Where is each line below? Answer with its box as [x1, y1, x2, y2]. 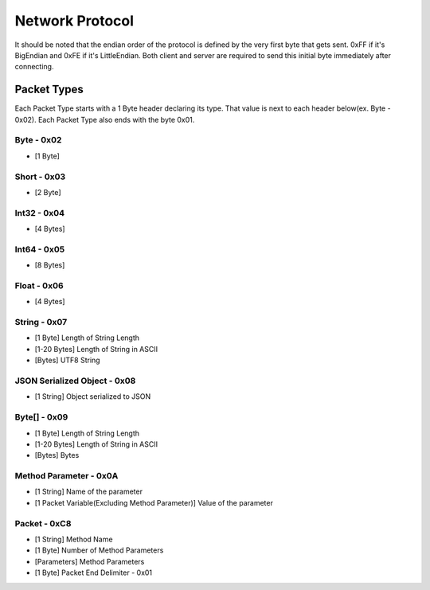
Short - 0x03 [14, 171, 66, 182]
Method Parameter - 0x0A [14, 471, 119, 482]
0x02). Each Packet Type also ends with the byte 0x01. [14, 115, 195, 124]
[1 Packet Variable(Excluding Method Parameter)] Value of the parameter [34, 498, 274, 507]
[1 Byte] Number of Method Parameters [34, 545, 164, 555]
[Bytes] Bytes [34, 451, 80, 460]
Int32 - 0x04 [14, 207, 65, 218]
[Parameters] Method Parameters [34, 557, 145, 566]
